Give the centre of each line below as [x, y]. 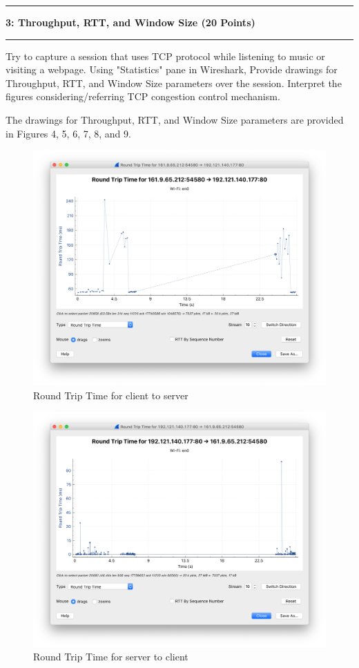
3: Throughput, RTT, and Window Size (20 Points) [130, 22]
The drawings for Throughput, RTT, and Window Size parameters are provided [175, 119]
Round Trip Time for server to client [111, 657]
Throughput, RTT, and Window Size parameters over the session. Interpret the [174, 83]
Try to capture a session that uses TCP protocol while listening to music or [165, 56]
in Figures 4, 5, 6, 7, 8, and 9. [68, 133]
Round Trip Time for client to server [111, 395]
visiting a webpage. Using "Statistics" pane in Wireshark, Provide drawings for [172, 69]
